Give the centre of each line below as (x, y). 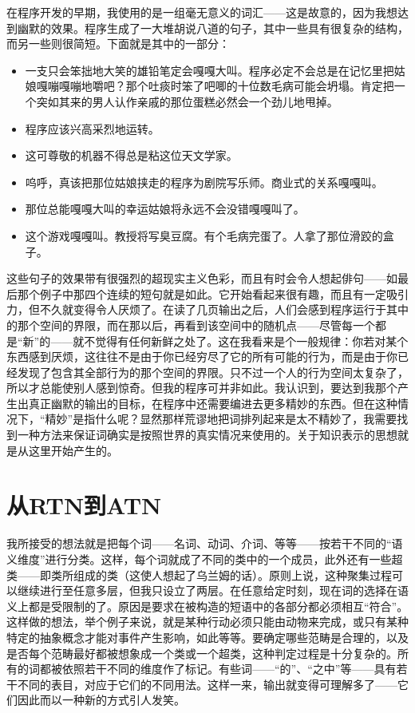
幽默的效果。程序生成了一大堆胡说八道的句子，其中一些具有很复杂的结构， (213, 28)
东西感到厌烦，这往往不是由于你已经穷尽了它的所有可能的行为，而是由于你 (202, 356)
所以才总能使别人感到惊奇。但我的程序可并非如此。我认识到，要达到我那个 (202, 388)
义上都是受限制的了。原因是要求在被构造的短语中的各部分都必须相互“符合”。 (207, 606)
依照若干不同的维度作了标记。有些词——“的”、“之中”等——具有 (229, 669)
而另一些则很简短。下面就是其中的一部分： (118, 44)
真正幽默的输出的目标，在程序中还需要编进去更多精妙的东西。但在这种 (213, 403)
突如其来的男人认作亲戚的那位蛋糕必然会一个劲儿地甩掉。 (187, 101)
